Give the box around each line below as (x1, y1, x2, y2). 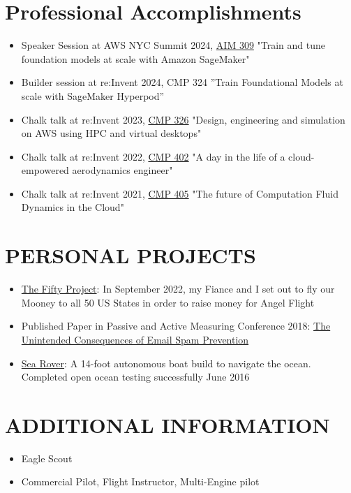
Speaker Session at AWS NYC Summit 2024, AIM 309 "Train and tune (21, 38, 326, 52)
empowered (21, 163, 69, 177)
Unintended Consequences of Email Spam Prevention (21, 332, 249, 346)
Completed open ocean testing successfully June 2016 (21, 369, 250, 384)
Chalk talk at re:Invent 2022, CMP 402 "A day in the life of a (21, 149, 285, 163)
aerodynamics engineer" (72, 163, 173, 177)
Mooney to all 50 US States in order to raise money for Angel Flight (21, 295, 315, 309)
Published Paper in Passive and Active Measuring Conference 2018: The (21, 318, 331, 333)
